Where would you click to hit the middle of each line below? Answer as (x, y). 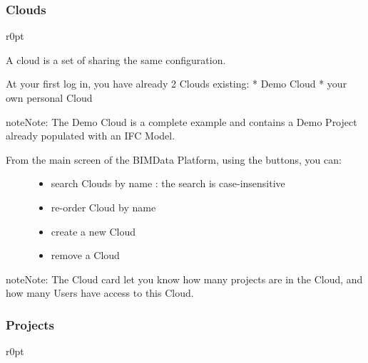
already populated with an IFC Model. (91, 136)
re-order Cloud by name (103, 207)
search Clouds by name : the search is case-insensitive (168, 183)
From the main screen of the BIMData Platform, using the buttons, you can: (174, 159)
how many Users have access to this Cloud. (100, 293)
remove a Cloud (85, 255)
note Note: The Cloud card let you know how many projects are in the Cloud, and (184, 279)
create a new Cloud (93, 231)
